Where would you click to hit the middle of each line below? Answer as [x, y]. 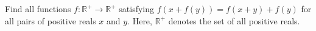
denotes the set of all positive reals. [234, 20]
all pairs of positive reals [51, 20]
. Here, [140, 20]
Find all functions [38, 9]
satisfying [137, 9]
